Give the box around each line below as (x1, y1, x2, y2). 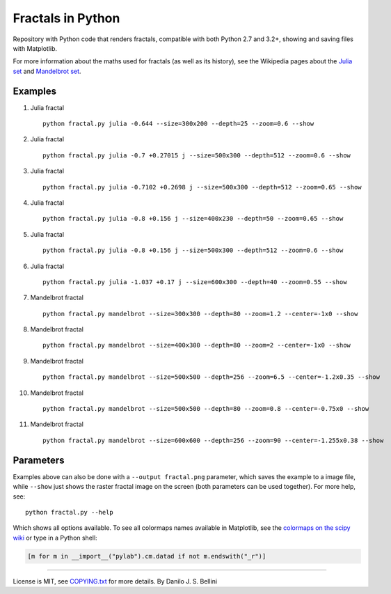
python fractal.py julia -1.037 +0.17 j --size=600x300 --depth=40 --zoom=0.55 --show (42, 278, 347, 286)
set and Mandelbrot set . (13, 67, 81, 75)
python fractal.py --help (25, 508, 114, 516)
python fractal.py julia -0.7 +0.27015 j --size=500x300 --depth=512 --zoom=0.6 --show (42, 151, 351, 159)
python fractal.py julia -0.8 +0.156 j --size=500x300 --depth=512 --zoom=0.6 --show (42, 247, 344, 254)
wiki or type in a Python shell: (13, 533, 97, 542)
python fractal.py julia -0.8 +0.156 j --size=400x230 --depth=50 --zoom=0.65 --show (42, 214, 344, 223)
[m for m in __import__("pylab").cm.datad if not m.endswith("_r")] (27, 552, 266, 560)
